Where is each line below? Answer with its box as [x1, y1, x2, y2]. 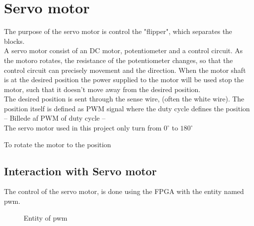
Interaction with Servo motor [4, 163, 157, 178]
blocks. [4, 35, 25, 46]
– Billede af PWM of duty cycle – [4, 113, 106, 123]
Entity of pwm [24, 212, 68, 223]
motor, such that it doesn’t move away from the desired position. [4, 84, 201, 94]
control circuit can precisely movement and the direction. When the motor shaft [4, 65, 246, 75]
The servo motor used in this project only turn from [4, 123, 162, 133]
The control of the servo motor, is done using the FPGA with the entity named [4, 186, 244, 196]
